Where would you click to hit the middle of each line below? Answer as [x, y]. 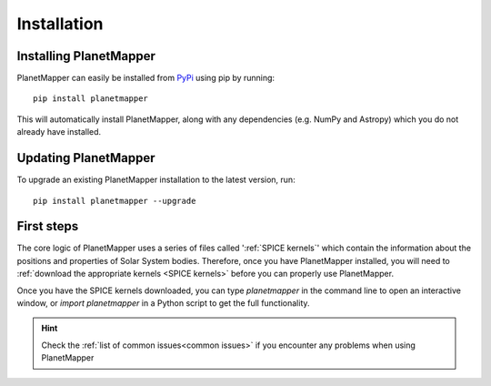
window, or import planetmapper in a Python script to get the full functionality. [163, 303]
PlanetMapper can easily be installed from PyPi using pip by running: [146, 78]
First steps [48, 226]
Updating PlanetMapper [86, 158]
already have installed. [59, 132]
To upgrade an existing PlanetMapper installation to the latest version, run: [156, 180]
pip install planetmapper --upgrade [115, 201]
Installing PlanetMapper [86, 56]
